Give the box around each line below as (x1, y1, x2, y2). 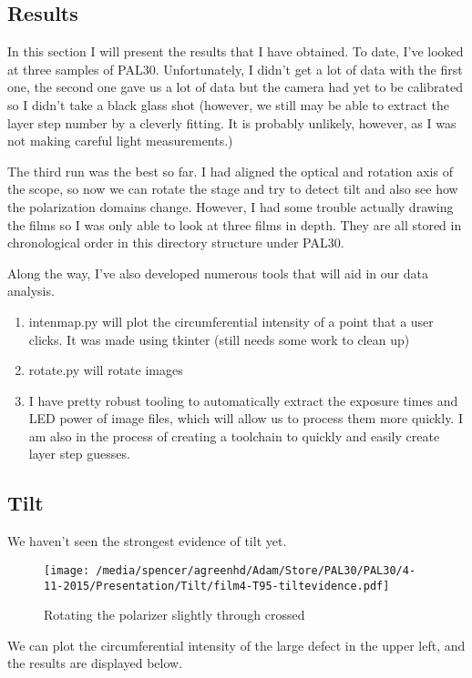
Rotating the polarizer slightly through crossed (44, 605, 305, 624)
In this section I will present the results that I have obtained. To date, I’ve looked (7, 42, 464, 61)
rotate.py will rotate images (28, 360, 183, 379)
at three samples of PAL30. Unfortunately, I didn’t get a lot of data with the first (7, 59, 463, 78)
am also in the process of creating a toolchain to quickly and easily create (28, 426, 440, 445)
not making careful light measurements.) (7, 131, 233, 150)
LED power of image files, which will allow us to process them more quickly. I (28, 409, 463, 428)
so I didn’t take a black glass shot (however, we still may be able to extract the (7, 95, 449, 114)
